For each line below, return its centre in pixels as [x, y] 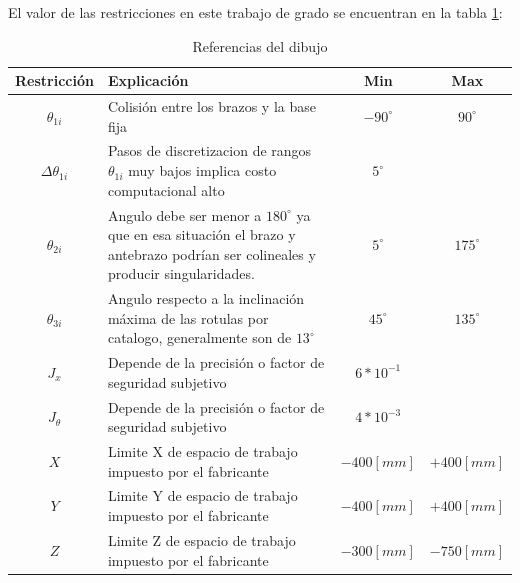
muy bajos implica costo [202, 170]
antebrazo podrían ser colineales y [211, 253]
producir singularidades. [181, 273]
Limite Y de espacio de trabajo [202, 495]
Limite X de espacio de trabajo [202, 451]
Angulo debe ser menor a [184, 214]
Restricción [54, 80]
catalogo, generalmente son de [199, 337]
